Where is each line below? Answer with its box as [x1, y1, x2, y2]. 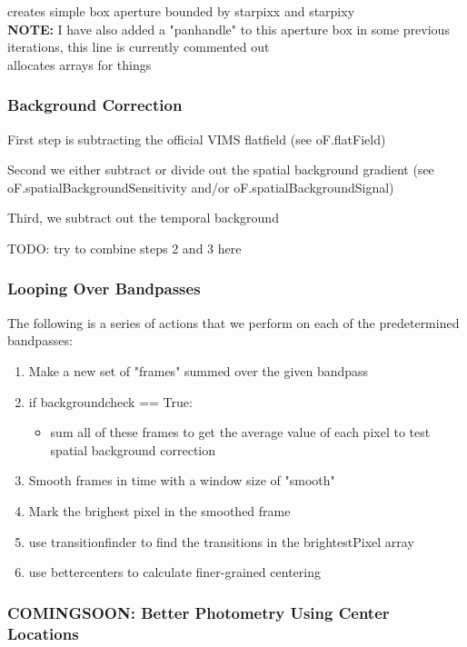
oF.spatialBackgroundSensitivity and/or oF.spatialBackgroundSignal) [7, 177, 394, 196]
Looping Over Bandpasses [7, 277, 201, 300]
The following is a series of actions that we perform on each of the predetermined [7, 313, 460, 332]
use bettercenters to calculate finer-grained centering [28, 562, 321, 582]
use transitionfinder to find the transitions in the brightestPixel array [28, 532, 414, 551]
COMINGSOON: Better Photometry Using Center [7, 601, 390, 623]
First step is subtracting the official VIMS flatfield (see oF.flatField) [7, 129, 386, 148]
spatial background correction [50, 440, 216, 459]
